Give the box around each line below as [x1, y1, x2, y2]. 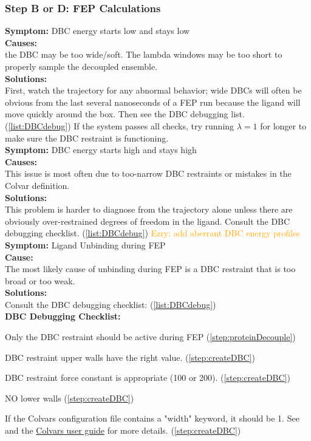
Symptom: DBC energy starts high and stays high [5, 143, 197, 156]
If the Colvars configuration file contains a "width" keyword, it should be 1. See [5, 412, 299, 425]
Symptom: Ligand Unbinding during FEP [5, 238, 166, 251]
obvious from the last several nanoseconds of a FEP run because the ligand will [5, 95, 301, 108]
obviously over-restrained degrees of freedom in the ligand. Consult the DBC [5, 214, 290, 227]
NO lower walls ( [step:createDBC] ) [5, 391, 134, 404]
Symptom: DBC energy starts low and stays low [5, 24, 190, 37]
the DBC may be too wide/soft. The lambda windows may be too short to [5, 48, 282, 61]
